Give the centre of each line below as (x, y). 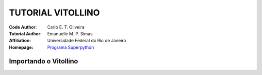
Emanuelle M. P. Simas (70, 33)
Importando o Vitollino (43, 61)
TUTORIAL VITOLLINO (54, 13)
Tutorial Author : (25, 33)
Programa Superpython (71, 47)
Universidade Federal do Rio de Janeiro (87, 41)
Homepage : (21, 47)
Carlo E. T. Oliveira (66, 27)
